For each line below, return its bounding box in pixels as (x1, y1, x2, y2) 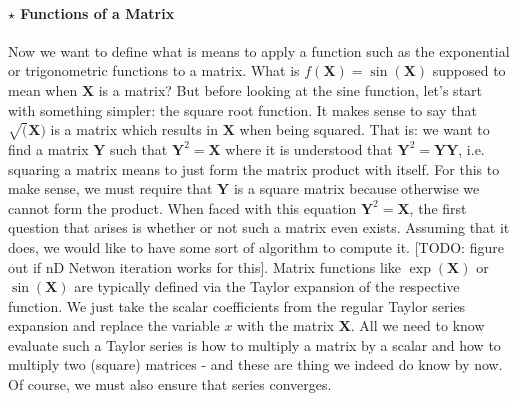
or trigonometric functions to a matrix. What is (8, 60, 300, 81)
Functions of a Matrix (20, 2, 175, 23)
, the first (409, 197, 467, 218)
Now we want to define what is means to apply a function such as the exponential (8, 40, 510, 61)
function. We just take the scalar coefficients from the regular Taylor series (8, 295, 466, 316)
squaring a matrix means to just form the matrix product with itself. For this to (8, 158, 500, 179)
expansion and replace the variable (8, 315, 220, 336)
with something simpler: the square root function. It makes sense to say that (8, 99, 477, 120)
